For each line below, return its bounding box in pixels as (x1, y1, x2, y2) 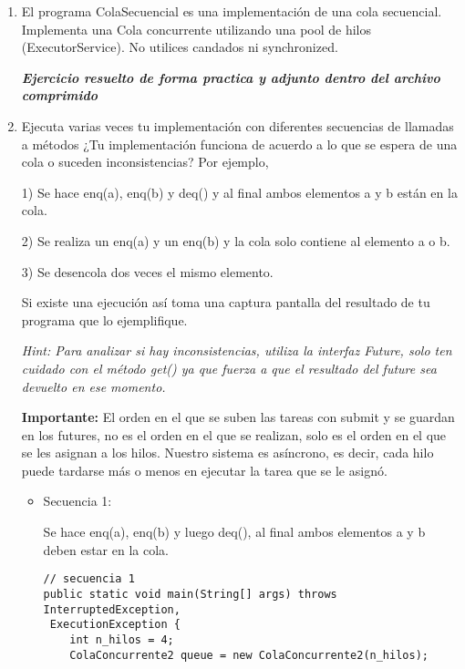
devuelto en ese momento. (21, 376, 166, 396)
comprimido (21, 86, 98, 105)
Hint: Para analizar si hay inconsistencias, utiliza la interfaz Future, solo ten (21, 341, 452, 360)
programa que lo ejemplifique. (21, 310, 188, 329)
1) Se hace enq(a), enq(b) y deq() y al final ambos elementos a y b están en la (21, 182, 458, 201)
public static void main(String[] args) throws (43, 587, 337, 601)
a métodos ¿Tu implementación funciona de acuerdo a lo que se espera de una (21, 134, 458, 153)
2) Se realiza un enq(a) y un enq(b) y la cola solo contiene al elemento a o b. (21, 231, 450, 250)
